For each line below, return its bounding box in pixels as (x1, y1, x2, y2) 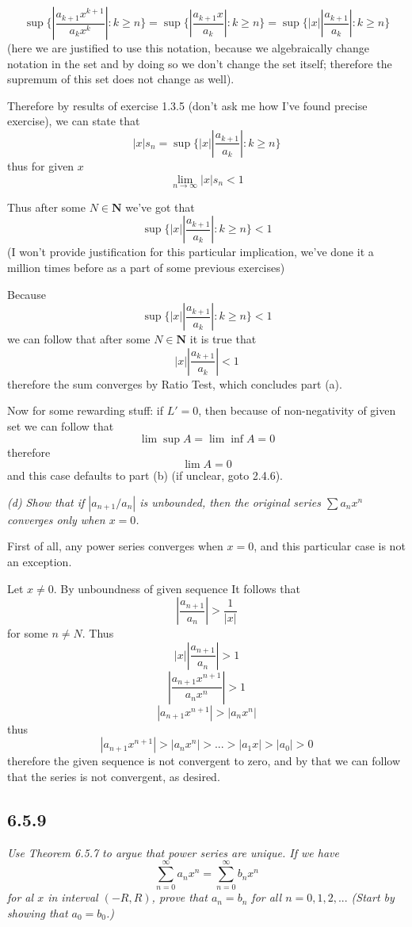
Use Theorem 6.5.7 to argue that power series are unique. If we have (7, 844, 339, 860)
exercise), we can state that (7, 113, 140, 129)
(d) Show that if (7, 493, 85, 510)
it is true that (189, 331, 257, 347)
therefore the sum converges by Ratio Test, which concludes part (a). (7, 375, 342, 392)
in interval (48, 889, 98, 906)
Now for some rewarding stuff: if (7, 402, 164, 419)
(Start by (351, 889, 395, 906)
